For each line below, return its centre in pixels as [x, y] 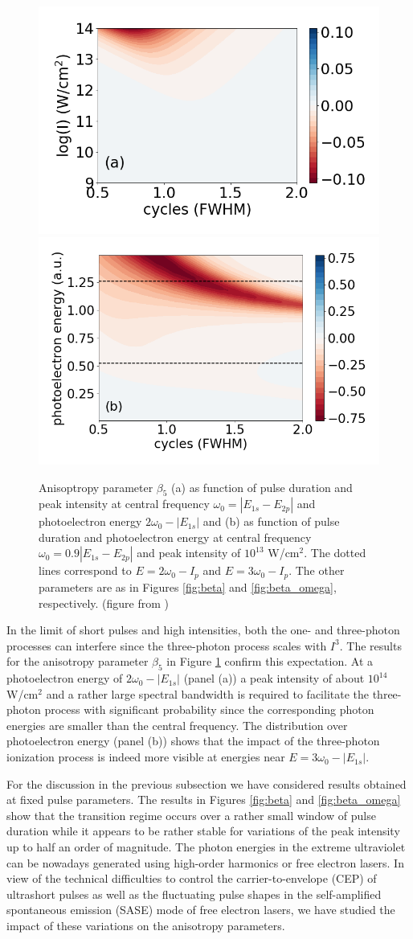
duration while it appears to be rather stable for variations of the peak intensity [203, 831]
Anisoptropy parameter [96, 487]
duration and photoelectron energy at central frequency [175, 537]
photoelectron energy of [65, 678]
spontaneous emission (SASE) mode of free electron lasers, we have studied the [201, 910]
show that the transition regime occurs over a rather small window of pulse [191, 815]
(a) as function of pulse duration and [262, 487]
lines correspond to [85, 570]
